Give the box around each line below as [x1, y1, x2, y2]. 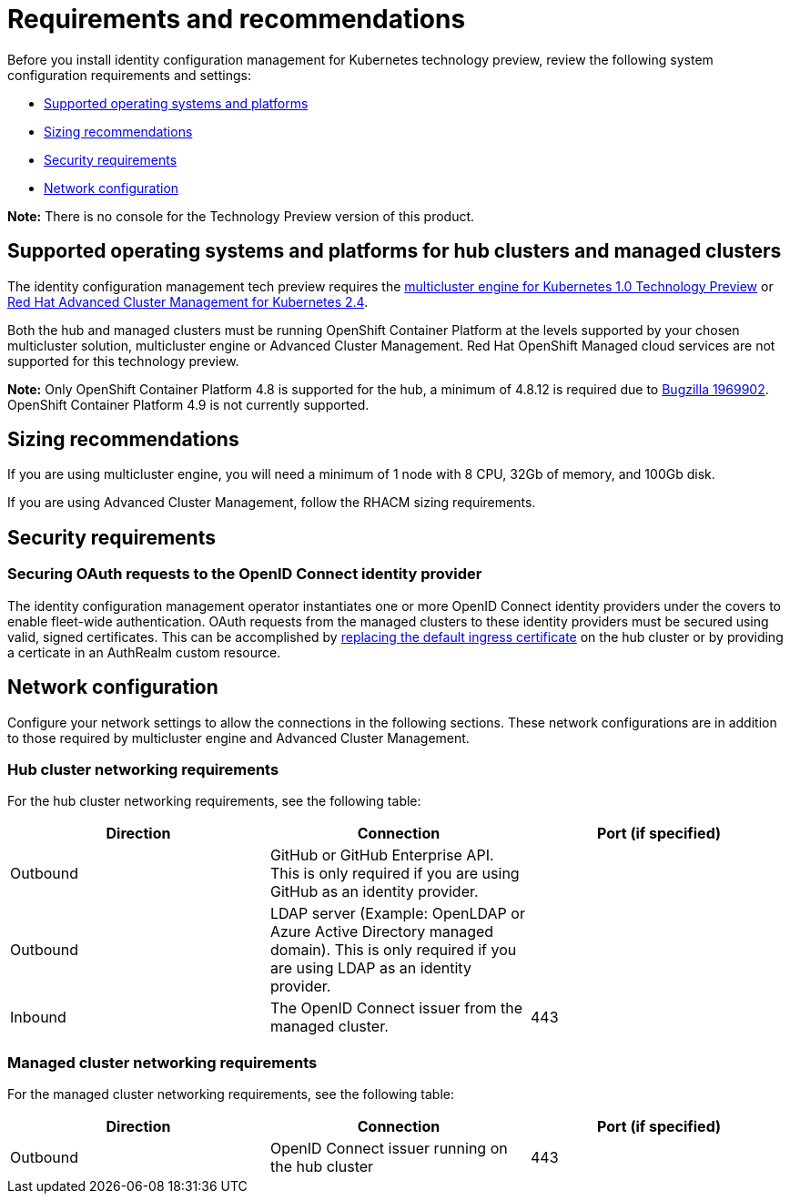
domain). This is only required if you [269, 941, 517, 960]
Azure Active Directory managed [269, 922, 494, 941]
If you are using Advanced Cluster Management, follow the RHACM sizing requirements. [7, 494, 536, 511]
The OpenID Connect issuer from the [269, 999, 523, 1018]
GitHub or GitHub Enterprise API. [269, 846, 494, 865]
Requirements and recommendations [7, 4, 466, 35]
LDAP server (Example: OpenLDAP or [269, 904, 525, 923]
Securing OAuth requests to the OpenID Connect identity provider [7, 565, 482, 584]
